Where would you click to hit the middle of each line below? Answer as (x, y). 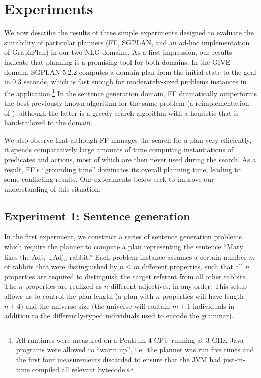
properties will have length (203, 296)
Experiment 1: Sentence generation (97, 216)
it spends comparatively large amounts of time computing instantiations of (119, 149)
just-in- (234, 360)
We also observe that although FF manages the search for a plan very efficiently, (128, 139)
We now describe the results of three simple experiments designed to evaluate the (129, 32)
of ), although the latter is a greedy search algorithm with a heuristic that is (121, 113)
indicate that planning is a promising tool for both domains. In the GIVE (117, 61)
